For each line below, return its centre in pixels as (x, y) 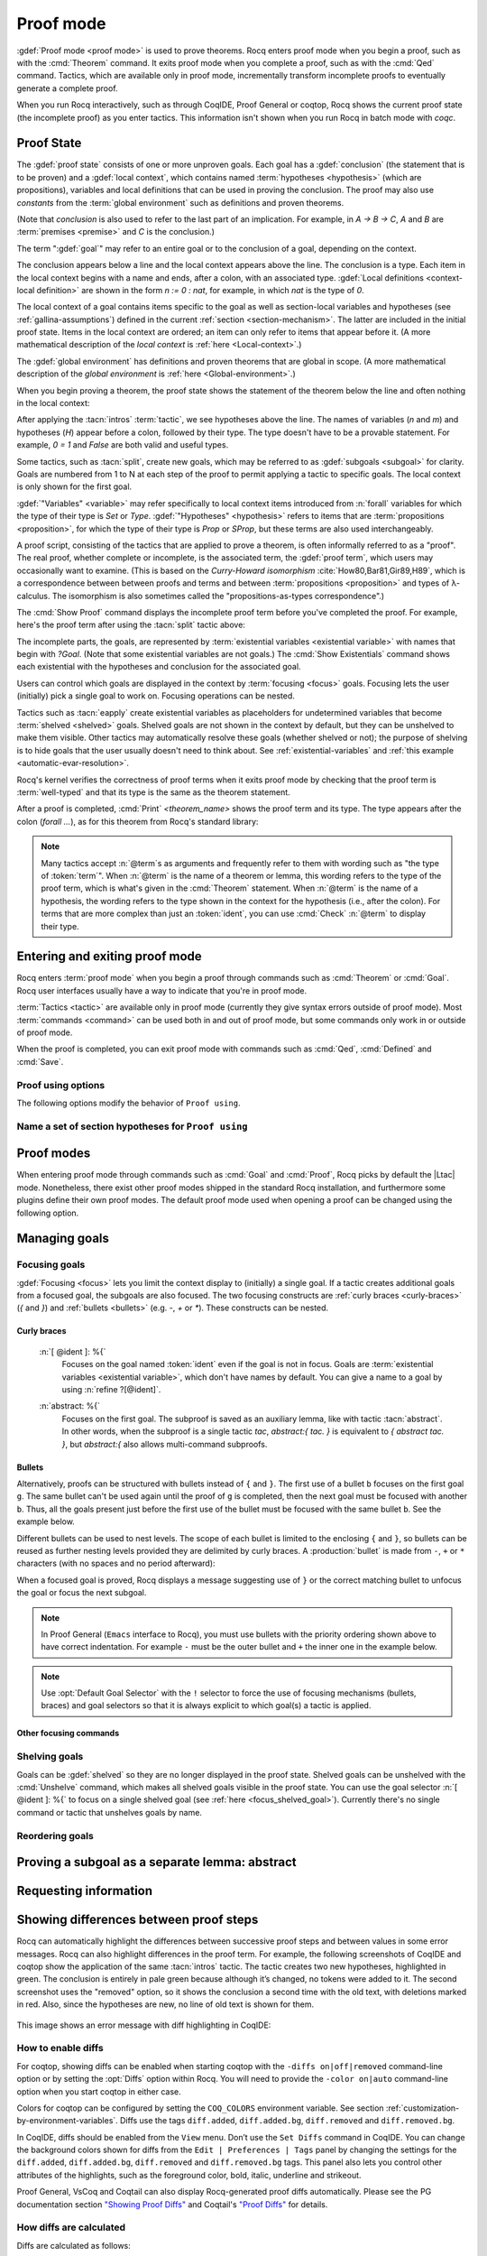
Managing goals (63, 1239)
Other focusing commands (68, 1734)
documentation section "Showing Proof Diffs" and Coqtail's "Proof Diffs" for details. (172, 2204)
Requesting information (85, 1891)
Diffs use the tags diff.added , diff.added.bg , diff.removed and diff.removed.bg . (288, 2121)
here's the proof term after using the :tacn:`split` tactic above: (131, 625)
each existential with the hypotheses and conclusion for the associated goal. (159, 667)
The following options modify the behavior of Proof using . (129, 1103)
